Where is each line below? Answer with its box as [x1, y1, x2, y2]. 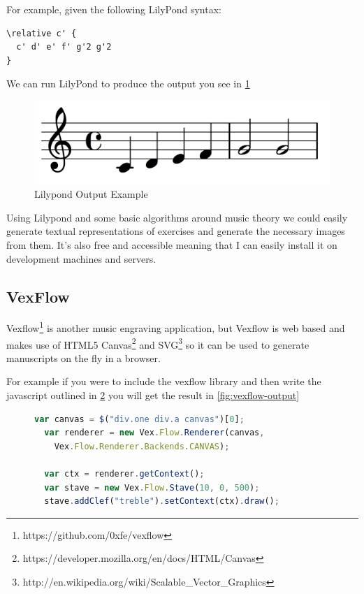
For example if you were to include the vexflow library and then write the [6, 374, 321, 389]
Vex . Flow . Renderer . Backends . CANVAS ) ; [54, 441, 230, 451]
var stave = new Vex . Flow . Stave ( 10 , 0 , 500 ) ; [44, 482, 260, 493]
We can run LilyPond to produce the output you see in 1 [6, 76, 250, 91]
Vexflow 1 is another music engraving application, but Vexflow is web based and [6, 319, 345, 335]
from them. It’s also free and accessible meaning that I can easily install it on [6, 238, 337, 252]
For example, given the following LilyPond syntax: [6, 2, 221, 16]
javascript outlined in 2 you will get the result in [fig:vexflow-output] [6, 388, 300, 403]
